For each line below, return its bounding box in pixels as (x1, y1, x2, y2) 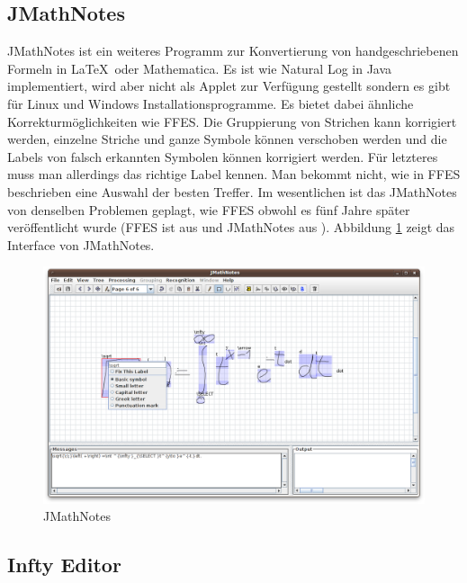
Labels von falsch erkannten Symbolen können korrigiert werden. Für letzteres (7, 147, 438, 166)
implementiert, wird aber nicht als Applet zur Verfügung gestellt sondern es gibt (7, 76, 451, 95)
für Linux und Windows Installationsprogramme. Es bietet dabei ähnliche (7, 94, 414, 112)
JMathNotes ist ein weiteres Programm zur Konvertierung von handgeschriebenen (7, 41, 459, 60)
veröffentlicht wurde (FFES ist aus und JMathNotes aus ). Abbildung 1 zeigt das (7, 218, 455, 237)
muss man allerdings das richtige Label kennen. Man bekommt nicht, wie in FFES (7, 165, 461, 184)
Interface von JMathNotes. (7, 235, 155, 254)
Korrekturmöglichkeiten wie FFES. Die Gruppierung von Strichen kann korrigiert (7, 112, 457, 130)
